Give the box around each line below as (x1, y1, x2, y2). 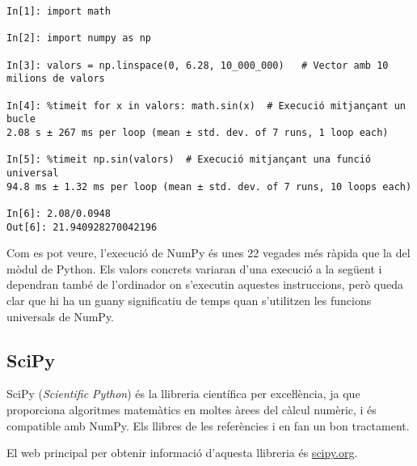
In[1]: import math (6, 6, 111, 17)
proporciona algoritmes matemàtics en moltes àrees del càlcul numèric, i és (6, 400, 377, 417)
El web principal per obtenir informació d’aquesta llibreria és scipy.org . (6, 444, 358, 461)
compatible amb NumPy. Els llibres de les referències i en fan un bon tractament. (6, 417, 410, 434)
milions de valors (6, 73, 105, 85)
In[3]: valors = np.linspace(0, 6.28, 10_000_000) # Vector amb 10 (6, 59, 389, 71)
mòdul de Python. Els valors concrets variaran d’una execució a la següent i (6, 260, 382, 277)
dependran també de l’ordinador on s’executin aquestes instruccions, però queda (6, 276, 404, 293)
